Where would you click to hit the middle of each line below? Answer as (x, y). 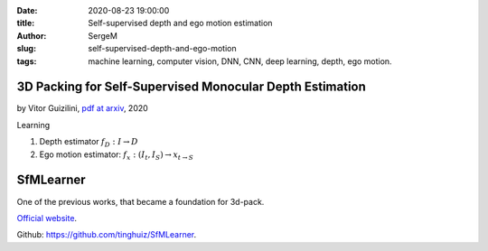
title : (26, 23)
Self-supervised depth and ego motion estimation (180, 23)
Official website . (47, 218)
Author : (32, 35)
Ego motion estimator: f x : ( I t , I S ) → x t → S (117, 155)
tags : (27, 61)
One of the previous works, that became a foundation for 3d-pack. (141, 201)
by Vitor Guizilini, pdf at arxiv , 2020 (82, 108)
